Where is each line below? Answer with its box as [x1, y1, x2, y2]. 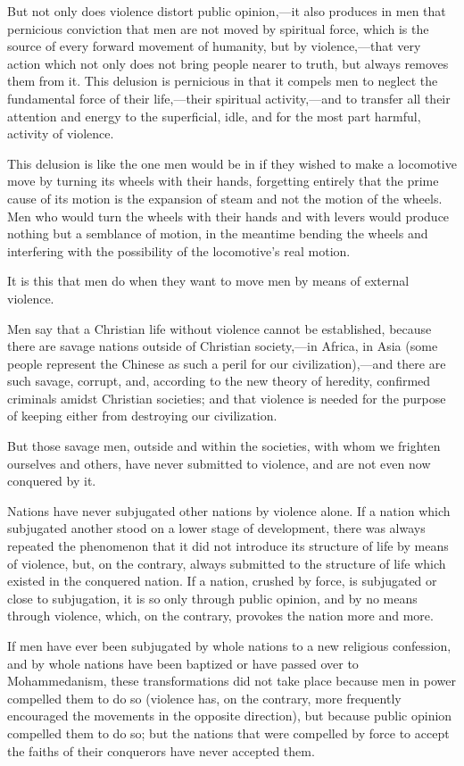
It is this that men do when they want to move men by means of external [7, 271, 410, 290]
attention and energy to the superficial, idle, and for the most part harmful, [7, 106, 421, 125]
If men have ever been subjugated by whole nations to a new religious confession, [7, 637, 452, 654]
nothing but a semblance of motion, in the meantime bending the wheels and [7, 224, 428, 243]
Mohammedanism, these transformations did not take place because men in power [7, 671, 456, 690]
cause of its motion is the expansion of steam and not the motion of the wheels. [7, 188, 443, 207]
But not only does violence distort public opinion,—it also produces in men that [7, 2, 446, 20]
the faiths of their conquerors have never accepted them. [7, 741, 315, 760]
